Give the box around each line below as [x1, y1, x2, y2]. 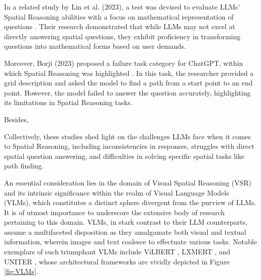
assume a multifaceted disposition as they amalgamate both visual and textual [4, 226, 246, 237]
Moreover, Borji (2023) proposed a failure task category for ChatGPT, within [4, 57, 243, 68]
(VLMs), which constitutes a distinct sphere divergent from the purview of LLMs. [4, 197, 256, 208]
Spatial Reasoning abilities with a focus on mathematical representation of [4, 11, 234, 22]
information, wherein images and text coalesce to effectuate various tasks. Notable [4, 236, 257, 247]
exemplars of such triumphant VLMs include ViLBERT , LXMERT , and [4, 246, 230, 257]
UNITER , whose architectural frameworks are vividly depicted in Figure [4, 256, 230, 266]
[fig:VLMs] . [4, 266, 38, 276]
